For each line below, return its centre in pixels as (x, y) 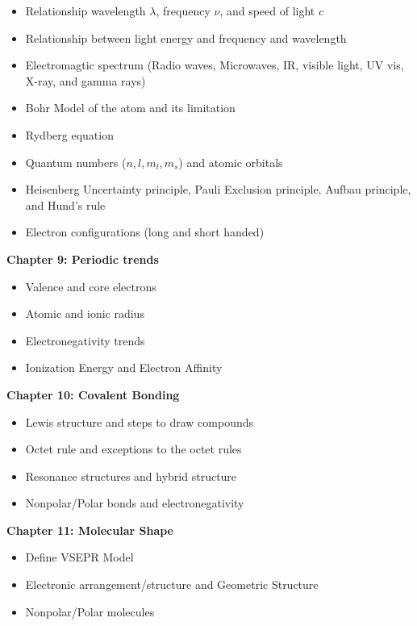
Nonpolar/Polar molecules (90, 611)
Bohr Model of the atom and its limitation (130, 108)
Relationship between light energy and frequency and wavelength (186, 38)
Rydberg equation (69, 134)
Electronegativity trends (85, 340)
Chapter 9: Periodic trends (83, 259)
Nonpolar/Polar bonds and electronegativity (135, 503)
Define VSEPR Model (79, 557)
